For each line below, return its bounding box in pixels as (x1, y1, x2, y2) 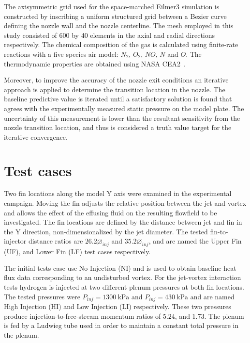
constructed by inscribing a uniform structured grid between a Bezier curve (4, 11, 227, 21)
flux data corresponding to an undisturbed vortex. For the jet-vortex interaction (4, 272, 241, 282)
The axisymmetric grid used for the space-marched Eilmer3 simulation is (4, 1, 220, 11)
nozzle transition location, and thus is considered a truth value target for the (4, 122, 232, 132)
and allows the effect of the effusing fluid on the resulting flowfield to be (4, 207, 217, 217)
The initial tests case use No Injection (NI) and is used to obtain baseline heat (4, 262, 236, 273)
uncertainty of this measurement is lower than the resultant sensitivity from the (4, 113, 240, 123)
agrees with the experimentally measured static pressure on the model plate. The (4, 103, 244, 113)
